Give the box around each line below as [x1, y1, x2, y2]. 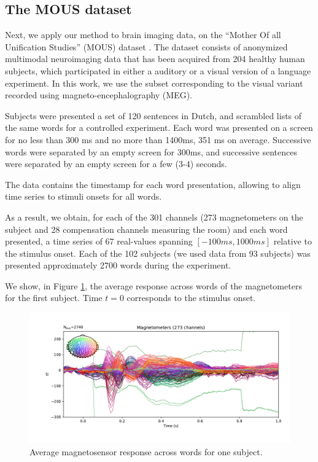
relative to [273, 235, 312, 248]
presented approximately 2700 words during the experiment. [5, 259, 231, 272]
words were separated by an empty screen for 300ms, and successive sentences [5, 145, 297, 158]
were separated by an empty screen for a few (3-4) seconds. [5, 157, 227, 170]
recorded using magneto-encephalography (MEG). [5, 88, 193, 101]
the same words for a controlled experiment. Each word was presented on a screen [5, 121, 313, 134]
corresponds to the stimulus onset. [126, 291, 256, 304]
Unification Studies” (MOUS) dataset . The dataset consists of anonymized [5, 40, 288, 53]
